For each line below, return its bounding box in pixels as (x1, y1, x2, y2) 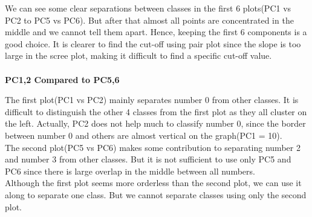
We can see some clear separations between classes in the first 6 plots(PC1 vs (5, 2, 291, 14)
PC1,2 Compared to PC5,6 (5, 73, 120, 85)
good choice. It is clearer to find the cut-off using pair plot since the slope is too (5, 37, 301, 50)
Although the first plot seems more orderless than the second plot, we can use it (5, 176, 302, 189)
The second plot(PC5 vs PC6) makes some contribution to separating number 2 (5, 141, 301, 153)
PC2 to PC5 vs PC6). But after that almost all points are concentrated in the (5, 13, 294, 26)
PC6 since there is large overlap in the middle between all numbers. (5, 164, 255, 177)
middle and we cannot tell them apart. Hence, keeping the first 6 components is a (5, 25, 307, 38)
